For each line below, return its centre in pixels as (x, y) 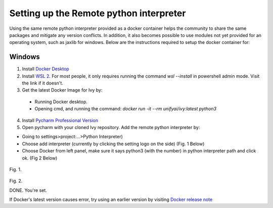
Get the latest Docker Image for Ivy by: (62, 90)
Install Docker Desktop (45, 69)
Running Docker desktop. (61, 102)
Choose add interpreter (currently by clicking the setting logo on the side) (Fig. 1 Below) (113, 144)
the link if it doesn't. (42, 83)
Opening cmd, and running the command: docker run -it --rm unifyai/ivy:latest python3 (126, 109)
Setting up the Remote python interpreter (98, 13)
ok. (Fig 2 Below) (40, 158)
